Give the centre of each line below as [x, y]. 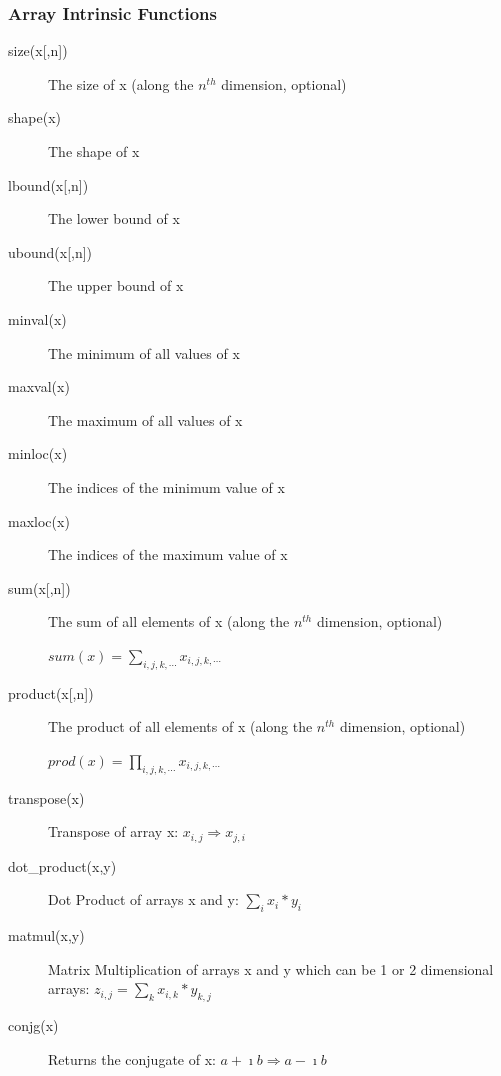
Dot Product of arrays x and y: [143, 899]
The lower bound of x [114, 218]
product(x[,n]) [51, 692]
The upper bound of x [116, 285]
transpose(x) [46, 797]
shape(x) [34, 117]
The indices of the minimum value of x [166, 486]
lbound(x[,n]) [48, 184]
